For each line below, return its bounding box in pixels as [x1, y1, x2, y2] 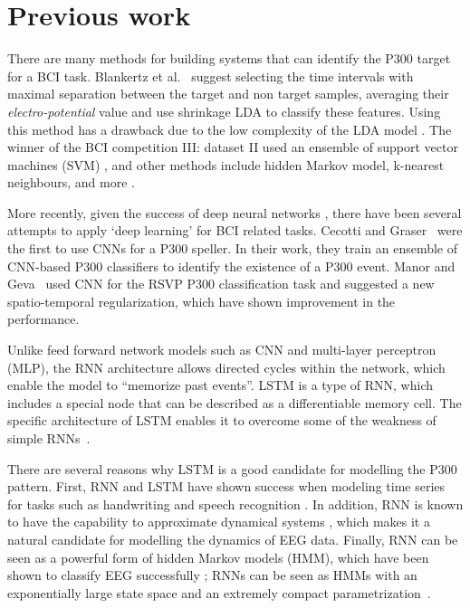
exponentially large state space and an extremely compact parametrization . [7, 583, 431, 602]
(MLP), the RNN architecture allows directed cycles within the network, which [7, 357, 446, 376]
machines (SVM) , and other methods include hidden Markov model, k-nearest [7, 155, 445, 174]
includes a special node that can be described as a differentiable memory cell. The [7, 393, 462, 412]
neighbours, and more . [7, 173, 135, 192]
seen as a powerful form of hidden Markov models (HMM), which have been [7, 547, 429, 566]
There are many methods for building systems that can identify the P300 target [7, 49, 451, 68]
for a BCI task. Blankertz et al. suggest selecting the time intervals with [7, 66, 414, 85]
